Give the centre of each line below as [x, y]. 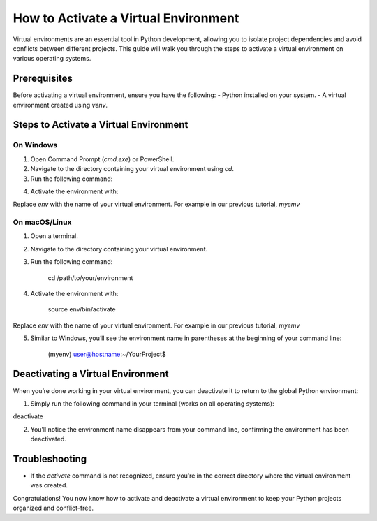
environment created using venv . [60, 105]
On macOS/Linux [42, 222]
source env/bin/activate [82, 309]
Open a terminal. [54, 236]
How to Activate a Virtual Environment [126, 18]
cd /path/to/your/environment [90, 278]
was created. [49, 485]
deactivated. [48, 439]
